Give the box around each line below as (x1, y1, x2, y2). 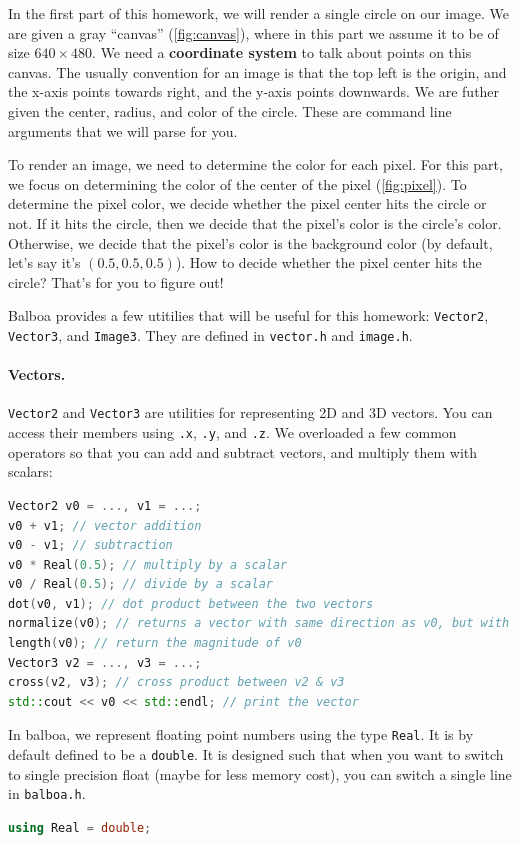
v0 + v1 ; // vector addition (8, 518, 202, 533)
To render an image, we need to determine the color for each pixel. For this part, (8, 154, 503, 175)
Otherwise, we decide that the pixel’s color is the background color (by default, (8, 232, 493, 253)
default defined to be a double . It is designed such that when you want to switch (8, 744, 504, 765)
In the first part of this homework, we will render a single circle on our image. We (8, 3, 509, 23)
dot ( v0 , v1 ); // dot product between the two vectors (8, 596, 374, 611)
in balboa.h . (8, 783, 86, 804)
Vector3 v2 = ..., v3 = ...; (8, 655, 202, 670)
